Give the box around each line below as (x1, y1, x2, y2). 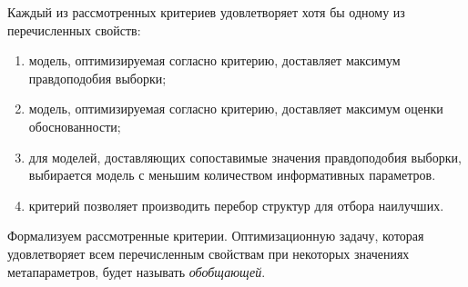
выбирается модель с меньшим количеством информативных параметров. (28, 165, 436, 184)
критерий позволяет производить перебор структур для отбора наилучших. (28, 195, 444, 214)
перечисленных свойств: (7, 20, 141, 39)
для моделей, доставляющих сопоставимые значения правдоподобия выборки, (28, 147, 462, 166)
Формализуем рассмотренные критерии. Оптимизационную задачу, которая (7, 226, 424, 245)
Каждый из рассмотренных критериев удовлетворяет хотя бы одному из (7, 3, 405, 21)
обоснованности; (28, 116, 121, 135)
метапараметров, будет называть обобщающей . (7, 262, 266, 281)
